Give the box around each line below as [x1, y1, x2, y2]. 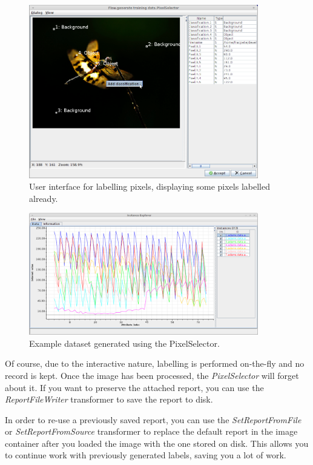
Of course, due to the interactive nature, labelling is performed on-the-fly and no [5, 357, 305, 370]
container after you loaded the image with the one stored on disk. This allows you [5, 437, 309, 449]
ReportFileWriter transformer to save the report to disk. [5, 393, 213, 406]
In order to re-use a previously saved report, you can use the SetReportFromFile [5, 413, 301, 426]
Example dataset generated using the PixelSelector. [29, 336, 220, 349]
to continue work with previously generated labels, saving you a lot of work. [5, 449, 286, 461]
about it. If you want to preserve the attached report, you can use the [5, 381, 264, 393]
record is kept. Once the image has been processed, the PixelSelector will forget [5, 369, 299, 381]
